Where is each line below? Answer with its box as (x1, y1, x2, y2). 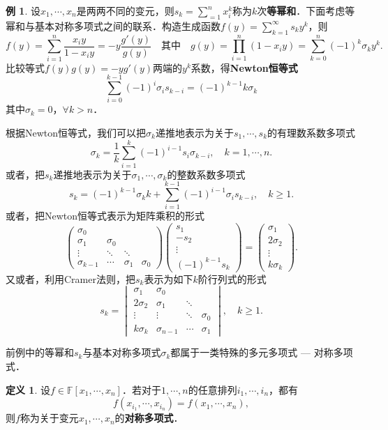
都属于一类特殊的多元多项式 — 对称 (170, 345, 334, 360)
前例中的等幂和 (6, 345, 74, 360)
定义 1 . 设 (6, 382, 50, 397)
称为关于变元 (20, 410, 79, 425)
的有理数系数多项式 (267, 125, 356, 140)
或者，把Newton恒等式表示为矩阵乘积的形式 (6, 208, 205, 223)
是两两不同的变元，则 (76, 3, 174, 17)
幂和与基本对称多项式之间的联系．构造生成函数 (6, 18, 221, 33)
